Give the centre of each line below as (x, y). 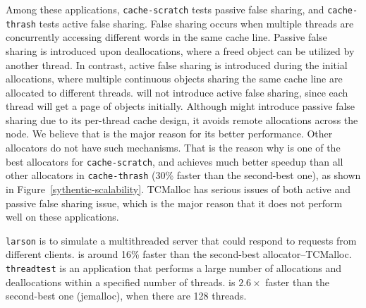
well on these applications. (62, 217)
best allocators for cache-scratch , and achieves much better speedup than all (175, 161)
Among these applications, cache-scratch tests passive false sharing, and (165, 9)
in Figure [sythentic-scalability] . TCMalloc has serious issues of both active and (178, 189)
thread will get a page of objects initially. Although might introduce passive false (181, 106)
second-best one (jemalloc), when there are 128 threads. (126, 296)
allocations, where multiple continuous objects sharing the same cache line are (174, 79)
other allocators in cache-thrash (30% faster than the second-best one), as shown (183, 175)
